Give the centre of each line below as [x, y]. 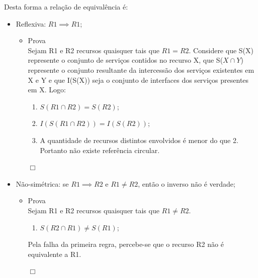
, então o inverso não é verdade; [187, 183]
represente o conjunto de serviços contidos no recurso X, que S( [125, 60]
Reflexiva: [31, 23]
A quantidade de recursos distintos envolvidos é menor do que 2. [139, 140]
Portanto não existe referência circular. [100, 150]
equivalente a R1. [55, 254]
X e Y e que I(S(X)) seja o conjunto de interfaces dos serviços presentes [138, 80]
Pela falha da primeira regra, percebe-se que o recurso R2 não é [126, 244]
